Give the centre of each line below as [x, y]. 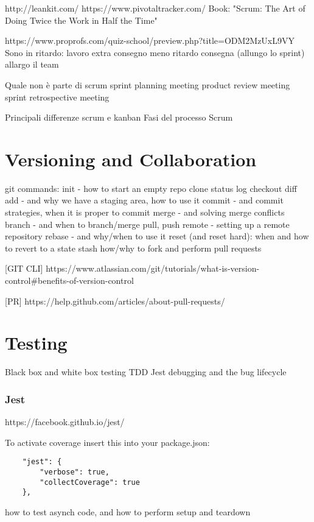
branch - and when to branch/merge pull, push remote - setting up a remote [147, 224]
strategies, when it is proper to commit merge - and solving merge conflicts [145, 212]
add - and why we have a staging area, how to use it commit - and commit [144, 200]
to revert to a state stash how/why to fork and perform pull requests [133, 248]
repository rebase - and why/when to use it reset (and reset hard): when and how [157, 236]
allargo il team [32, 64]
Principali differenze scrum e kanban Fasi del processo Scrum [119, 117]
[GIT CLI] [24, 268]
